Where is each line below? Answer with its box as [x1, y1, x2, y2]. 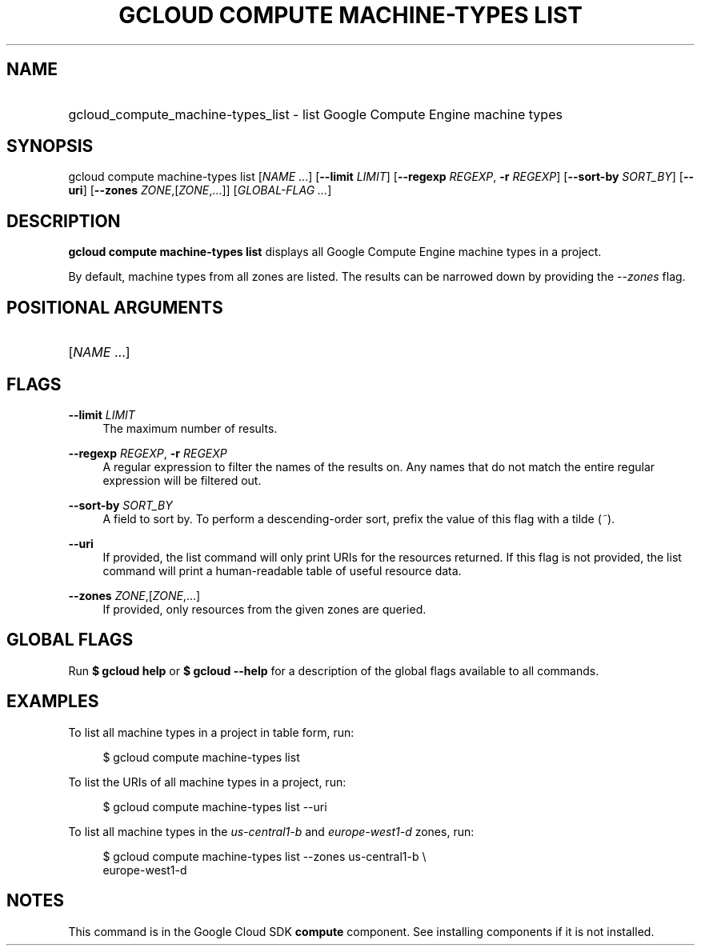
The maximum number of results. [102, 421, 278, 435]
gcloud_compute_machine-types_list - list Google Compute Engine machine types [68, 106, 563, 122]
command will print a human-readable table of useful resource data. [102, 563, 462, 578]
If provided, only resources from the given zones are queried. [102, 602, 427, 616]
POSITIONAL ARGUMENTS [6, 297, 223, 318]
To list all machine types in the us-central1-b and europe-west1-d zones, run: [68, 824, 475, 838]
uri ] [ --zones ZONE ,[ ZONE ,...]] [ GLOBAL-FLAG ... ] [68, 183, 332, 198]
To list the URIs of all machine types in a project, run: [68, 774, 346, 789]
